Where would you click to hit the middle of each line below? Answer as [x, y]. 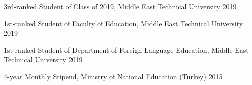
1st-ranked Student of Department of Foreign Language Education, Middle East [126, 49]
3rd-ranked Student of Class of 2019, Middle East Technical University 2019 [120, 6]
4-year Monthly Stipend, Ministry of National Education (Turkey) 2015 [113, 76]
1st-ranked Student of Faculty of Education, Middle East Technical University [124, 23]
